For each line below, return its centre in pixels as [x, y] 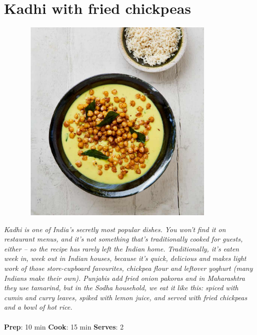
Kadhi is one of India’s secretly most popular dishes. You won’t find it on [115, 229]
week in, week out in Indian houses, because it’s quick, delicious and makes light [125, 258]
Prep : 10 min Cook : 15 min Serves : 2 [64, 326]
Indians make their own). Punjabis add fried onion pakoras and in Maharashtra [125, 278]
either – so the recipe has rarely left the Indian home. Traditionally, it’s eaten [122, 248]
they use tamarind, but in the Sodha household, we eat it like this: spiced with [121, 288]
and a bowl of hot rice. [38, 307]
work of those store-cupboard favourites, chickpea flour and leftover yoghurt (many [128, 268]
